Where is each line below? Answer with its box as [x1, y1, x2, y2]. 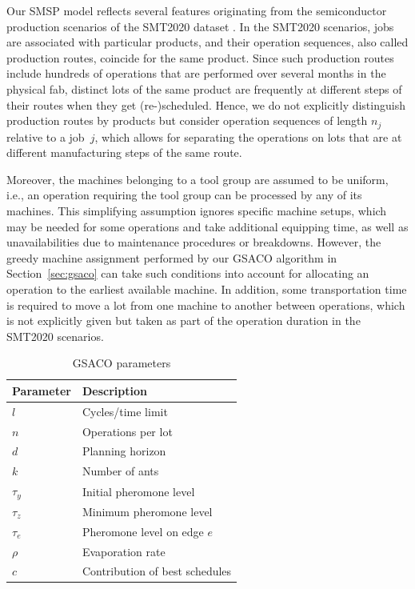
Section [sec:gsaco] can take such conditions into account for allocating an [6, 265, 369, 282]
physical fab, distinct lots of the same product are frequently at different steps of [6, 80, 402, 97]
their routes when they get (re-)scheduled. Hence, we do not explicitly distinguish [6, 96, 405, 113]
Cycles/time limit [82, 403, 168, 419]
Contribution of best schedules [82, 563, 232, 579]
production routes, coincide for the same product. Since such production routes [6, 49, 394, 66]
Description [82, 382, 147, 399]
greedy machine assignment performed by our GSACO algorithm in [6, 249, 337, 266]
